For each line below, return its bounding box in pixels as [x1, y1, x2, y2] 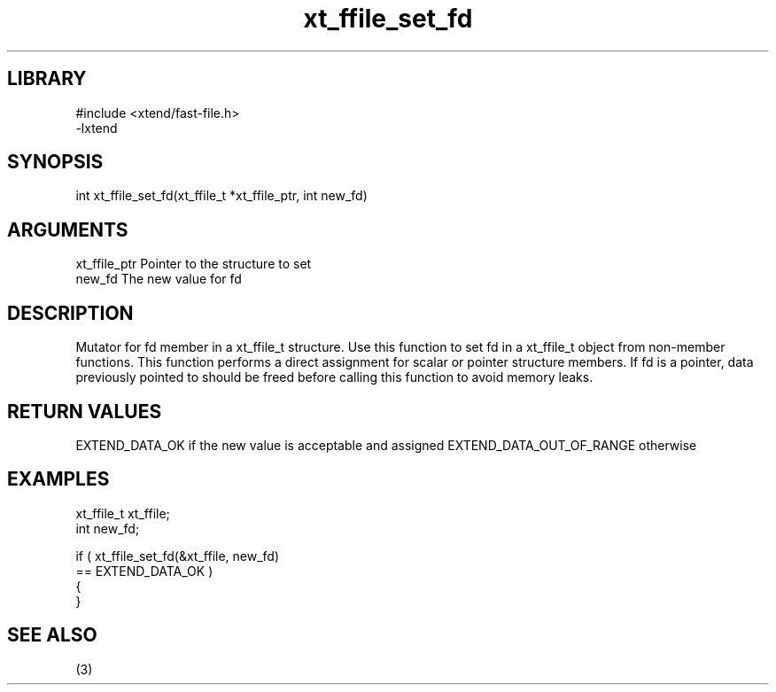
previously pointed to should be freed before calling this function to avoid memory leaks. [75, 369, 594, 385]
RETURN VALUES [7, 400, 162, 423]
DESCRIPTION [7, 301, 134, 324]
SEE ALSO [7, 624, 97, 647]
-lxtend [75, 120, 118, 136]
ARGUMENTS [7, 218, 128, 241]
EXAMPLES [7, 468, 110, 491]
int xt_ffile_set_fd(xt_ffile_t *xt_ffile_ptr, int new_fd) [75, 188, 368, 204]
